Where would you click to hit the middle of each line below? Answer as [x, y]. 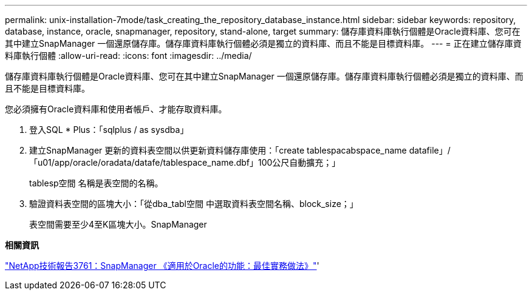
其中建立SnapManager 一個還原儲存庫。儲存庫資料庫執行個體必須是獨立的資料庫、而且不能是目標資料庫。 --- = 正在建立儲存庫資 [263, 43]
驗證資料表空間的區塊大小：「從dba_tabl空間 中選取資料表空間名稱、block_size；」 [194, 204]
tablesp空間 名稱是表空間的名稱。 [96, 183]
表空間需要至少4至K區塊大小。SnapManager [118, 224]
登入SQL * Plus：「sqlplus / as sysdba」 [109, 130]
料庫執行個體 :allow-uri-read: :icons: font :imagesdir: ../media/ [128, 56]
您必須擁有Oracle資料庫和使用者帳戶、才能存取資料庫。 [116, 109]
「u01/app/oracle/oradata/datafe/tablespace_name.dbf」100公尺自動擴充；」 [185, 162]
